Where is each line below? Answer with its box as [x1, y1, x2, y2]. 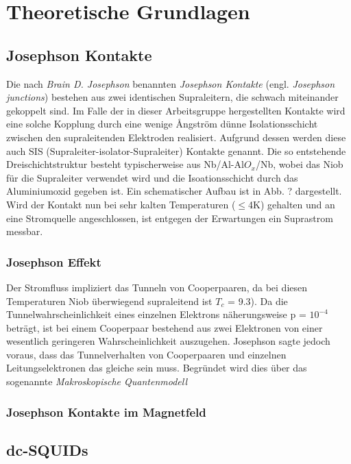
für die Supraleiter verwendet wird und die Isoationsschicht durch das [6, 170, 298, 184]
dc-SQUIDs [6, 439, 88, 460]
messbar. [6, 224, 43, 239]
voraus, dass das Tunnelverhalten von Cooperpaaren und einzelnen [6, 347, 287, 361]
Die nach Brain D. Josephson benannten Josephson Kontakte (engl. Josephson [6, 76, 335, 90]
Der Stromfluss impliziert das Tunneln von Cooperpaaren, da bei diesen [6, 280, 308, 294]
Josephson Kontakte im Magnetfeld [6, 403, 206, 420]
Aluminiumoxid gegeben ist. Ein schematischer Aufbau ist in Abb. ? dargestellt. [6, 184, 342, 198]
